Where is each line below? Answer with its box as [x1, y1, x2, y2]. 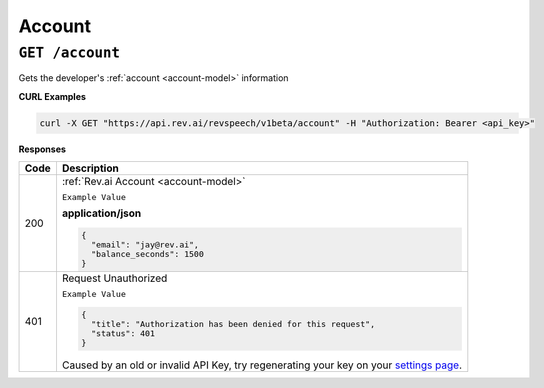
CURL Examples [18, 90, 87, 102]
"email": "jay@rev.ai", [91, 240, 200, 250]
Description [61, 161, 119, 175]
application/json [61, 206, 142, 220]
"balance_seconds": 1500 [91, 249, 205, 260]
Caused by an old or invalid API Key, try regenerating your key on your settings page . [61, 358, 462, 372]
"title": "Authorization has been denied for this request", [91, 318, 375, 329]
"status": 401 [91, 328, 155, 339]
